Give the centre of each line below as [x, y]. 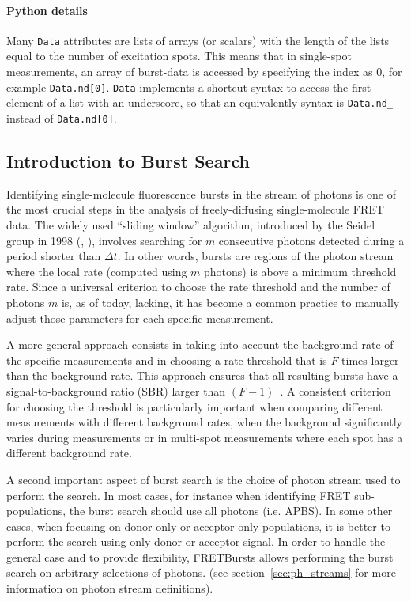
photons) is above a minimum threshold [300, 271]
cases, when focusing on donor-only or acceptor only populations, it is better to [198, 526]
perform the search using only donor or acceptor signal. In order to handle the [196, 541]
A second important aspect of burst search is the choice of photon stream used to [204, 479]
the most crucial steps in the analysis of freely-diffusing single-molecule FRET [195, 209]
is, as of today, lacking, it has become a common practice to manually [230, 302]
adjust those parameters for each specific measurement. [140, 318]
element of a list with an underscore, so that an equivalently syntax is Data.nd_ [200, 102]
